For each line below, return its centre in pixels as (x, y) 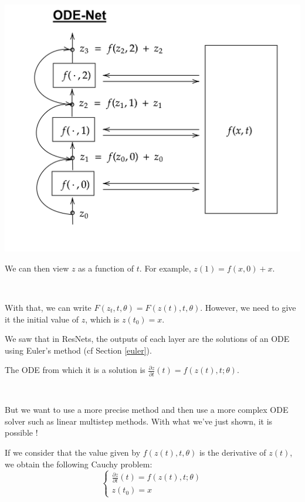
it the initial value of (42, 319)
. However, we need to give (248, 307)
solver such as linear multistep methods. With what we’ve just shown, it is (139, 421)
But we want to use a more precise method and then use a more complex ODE (147, 410)
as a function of (106, 268)
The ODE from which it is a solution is (75, 370)
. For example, (165, 268)
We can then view (37, 268)
